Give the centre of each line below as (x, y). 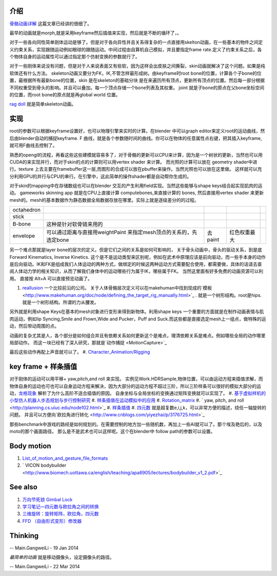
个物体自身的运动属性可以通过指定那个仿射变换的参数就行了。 (75, 57)
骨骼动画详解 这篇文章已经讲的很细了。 (51, 24)
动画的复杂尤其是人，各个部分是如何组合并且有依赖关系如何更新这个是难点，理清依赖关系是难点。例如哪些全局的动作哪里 (137, 335)
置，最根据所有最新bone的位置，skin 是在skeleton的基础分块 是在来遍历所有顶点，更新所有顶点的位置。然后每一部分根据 (137, 80)
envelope (24, 236)
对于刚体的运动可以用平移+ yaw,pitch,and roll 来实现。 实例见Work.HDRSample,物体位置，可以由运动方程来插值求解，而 (136, 379)
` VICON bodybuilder (44, 465)
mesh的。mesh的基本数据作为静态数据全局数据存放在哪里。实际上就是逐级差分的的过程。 (104, 200)
